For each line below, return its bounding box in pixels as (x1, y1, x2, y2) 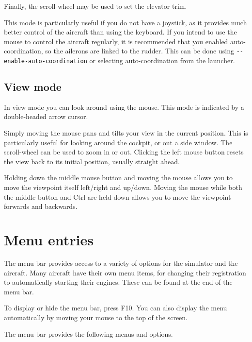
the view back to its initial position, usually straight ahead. (4, 156, 180, 166)
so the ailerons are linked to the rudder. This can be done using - (45, 46, 240, 56)
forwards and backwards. (4, 201, 78, 211)
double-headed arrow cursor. (4, 111, 88, 121)
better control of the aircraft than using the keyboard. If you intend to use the (4, 27, 237, 37)
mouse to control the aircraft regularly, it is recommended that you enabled (4, 36, 228, 46)
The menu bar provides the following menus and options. (4, 328, 173, 339)
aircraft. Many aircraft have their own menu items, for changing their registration (4, 267, 246, 277)
